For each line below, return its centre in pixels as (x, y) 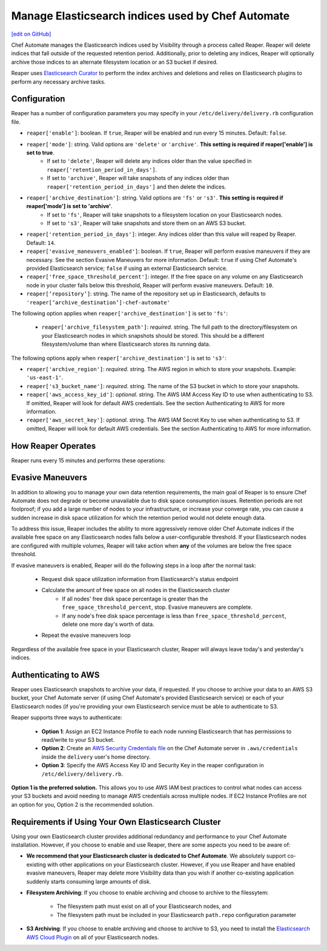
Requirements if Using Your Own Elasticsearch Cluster (116, 822)
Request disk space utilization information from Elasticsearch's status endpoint (140, 579)
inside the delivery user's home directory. (96, 757)
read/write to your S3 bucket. (78, 740)
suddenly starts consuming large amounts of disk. (89, 881)
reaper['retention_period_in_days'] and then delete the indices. (137, 187)
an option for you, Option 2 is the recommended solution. (83, 804)
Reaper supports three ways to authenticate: (67, 717)
